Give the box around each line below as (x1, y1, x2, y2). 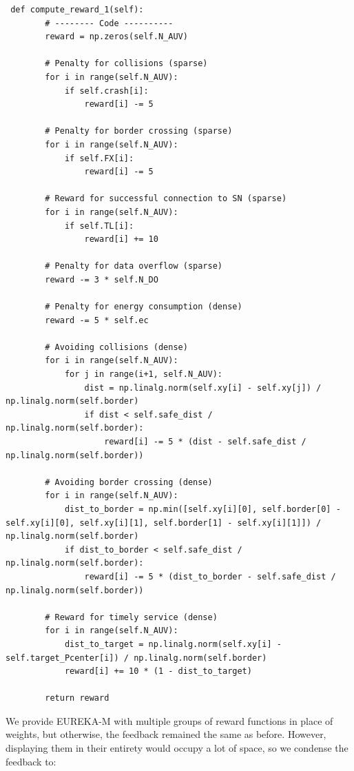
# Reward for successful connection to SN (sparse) (45, 194, 287, 204)
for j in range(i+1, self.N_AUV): (64, 369, 222, 380)
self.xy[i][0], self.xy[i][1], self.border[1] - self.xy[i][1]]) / (6, 517, 322, 528)
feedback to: (6, 754, 56, 768)
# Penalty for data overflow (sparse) (45, 261, 222, 271)
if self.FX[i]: (64, 153, 134, 163)
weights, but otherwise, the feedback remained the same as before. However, (6, 727, 326, 741)
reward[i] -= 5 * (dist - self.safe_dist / (104, 437, 306, 446)
